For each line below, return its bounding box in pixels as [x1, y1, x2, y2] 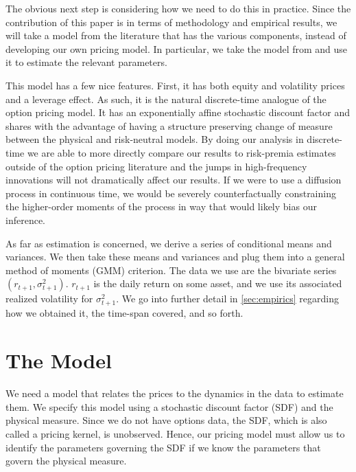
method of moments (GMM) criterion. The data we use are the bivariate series [5, 262, 337, 277]
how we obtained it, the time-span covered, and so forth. [5, 306, 244, 320]
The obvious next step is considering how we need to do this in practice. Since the [5, 1, 351, 15]
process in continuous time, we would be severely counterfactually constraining [5, 186, 336, 200]
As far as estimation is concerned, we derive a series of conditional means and [5, 236, 332, 250]
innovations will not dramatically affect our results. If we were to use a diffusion [5, 172, 342, 187]
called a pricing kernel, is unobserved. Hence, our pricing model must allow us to [5, 426, 345, 440]
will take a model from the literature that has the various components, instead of [5, 28, 346, 43]
